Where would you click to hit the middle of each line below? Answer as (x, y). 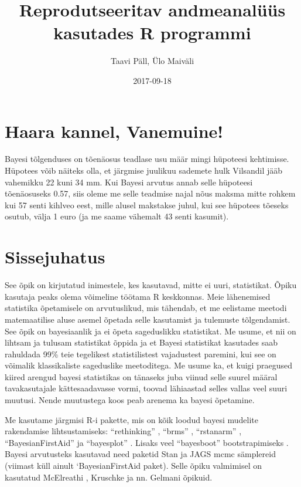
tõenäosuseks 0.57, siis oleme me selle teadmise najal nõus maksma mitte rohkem (150, 193)
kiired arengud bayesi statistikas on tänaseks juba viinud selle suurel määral (141, 376)
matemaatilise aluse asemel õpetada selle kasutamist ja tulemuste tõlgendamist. (148, 319)
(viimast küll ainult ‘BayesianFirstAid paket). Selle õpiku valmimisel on (134, 466)
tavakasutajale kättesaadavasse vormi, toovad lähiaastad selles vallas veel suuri (146, 388)
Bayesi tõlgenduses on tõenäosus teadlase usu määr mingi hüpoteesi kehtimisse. (147, 159)
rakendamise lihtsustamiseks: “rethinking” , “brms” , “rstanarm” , (123, 431)
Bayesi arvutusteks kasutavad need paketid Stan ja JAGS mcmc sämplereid (140, 454)
